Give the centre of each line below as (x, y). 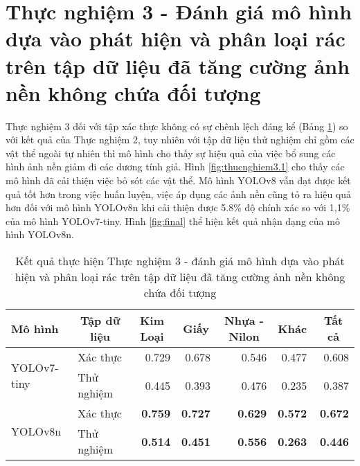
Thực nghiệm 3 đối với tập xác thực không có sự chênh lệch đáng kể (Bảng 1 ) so (177, 126)
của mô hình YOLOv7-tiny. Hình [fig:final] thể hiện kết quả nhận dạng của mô (173, 221)
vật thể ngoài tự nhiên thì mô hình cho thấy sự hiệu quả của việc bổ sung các (171, 153)
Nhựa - (244, 321)
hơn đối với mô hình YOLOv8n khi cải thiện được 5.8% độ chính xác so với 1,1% (178, 207)
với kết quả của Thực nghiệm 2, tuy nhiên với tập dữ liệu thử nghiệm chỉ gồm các (180, 140)
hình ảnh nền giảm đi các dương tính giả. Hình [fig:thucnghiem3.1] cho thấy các (175, 167)
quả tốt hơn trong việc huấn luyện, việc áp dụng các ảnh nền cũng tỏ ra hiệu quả (179, 194)
